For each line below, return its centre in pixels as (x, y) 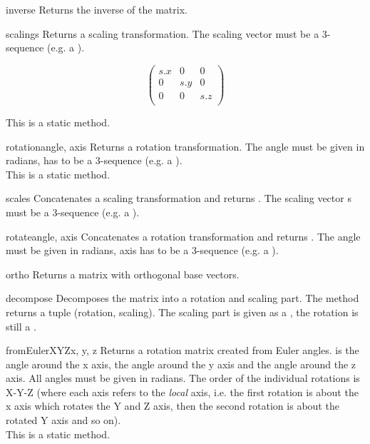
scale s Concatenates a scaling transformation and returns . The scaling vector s (179, 198)
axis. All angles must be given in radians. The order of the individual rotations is (183, 378)
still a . (21, 326)
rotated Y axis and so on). (63, 420)
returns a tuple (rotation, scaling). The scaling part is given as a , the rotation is (182, 312)
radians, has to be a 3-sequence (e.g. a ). (94, 160)
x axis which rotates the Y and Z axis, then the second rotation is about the (173, 406)
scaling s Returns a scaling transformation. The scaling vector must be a (163, 33)
